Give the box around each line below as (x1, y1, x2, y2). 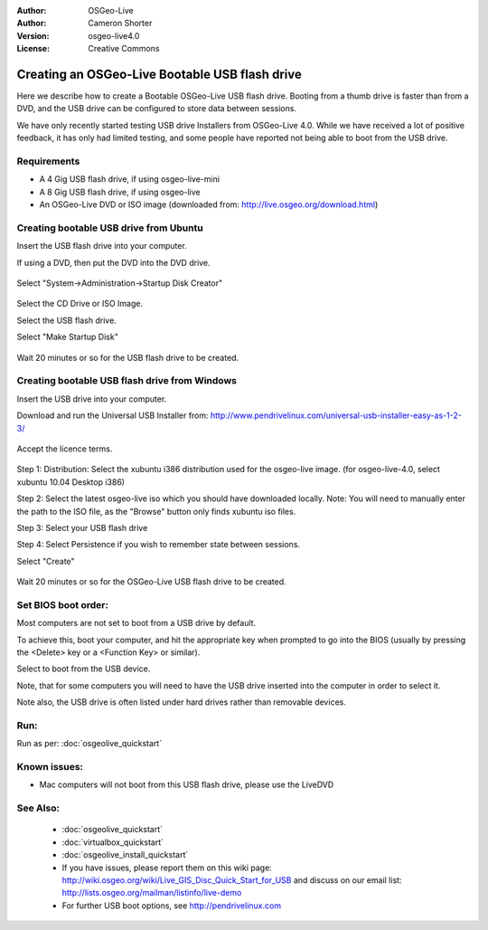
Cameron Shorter (88, 18, 153, 29)
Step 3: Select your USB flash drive (16, 522, 148, 533)
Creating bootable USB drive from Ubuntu (16, 222, 203, 234)
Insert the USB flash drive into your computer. (16, 241, 187, 251)
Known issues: (16, 761, 84, 773)
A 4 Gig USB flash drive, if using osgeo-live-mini (39, 174, 221, 185)
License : (16, 43, 50, 54)
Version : (16, 30, 50, 41)
